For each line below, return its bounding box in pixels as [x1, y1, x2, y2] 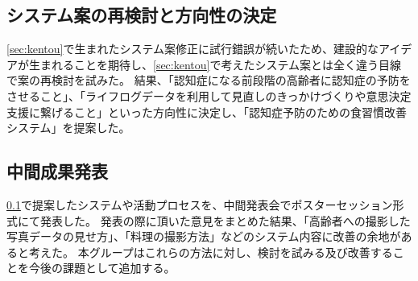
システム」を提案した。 [6, 119, 130, 136]
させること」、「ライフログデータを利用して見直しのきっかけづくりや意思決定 [6, 87, 412, 104]
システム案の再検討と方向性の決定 [6, 2, 277, 27]
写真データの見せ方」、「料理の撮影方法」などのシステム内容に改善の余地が [6, 228, 401, 245]
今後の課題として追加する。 [28, 259, 176, 276]
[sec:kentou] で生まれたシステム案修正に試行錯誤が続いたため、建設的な [6, 40, 379, 57]
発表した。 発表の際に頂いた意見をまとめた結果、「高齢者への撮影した [39, 212, 411, 229]
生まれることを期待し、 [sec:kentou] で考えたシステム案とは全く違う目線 [28, 56, 402, 72]
